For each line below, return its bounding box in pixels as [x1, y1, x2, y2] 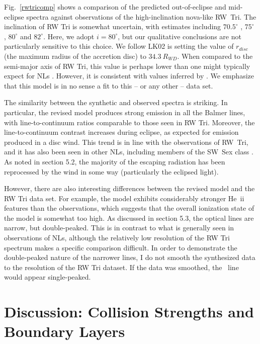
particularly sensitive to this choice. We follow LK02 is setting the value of [4, 41, 234, 51]
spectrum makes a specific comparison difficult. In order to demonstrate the [4, 242, 237, 252]
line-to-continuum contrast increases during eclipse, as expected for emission [4, 127, 239, 137]
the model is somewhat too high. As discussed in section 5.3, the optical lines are [4, 212, 254, 223]
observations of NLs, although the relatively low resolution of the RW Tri [4, 232, 230, 243]
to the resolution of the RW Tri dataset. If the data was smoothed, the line [4, 262, 239, 272]
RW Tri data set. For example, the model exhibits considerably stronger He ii [4, 193, 244, 203]
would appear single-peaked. [4, 272, 91, 282]
